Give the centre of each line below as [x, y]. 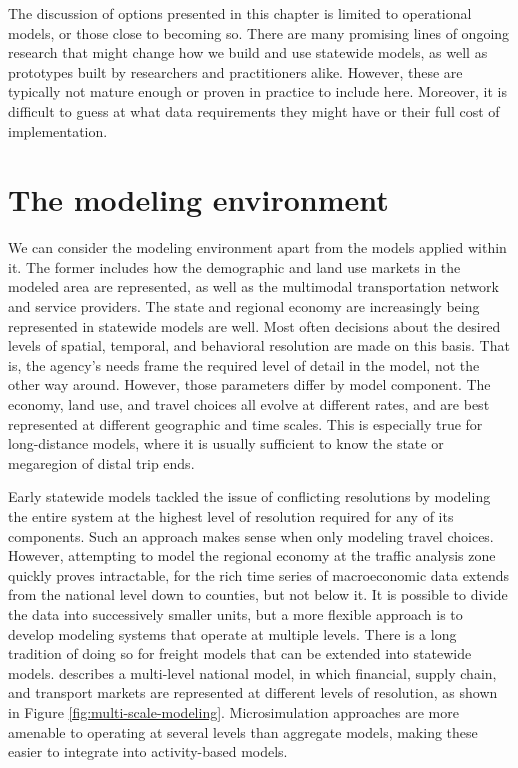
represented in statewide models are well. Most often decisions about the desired [254, 325]
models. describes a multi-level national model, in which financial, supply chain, [252, 672]
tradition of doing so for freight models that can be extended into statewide [240, 653]
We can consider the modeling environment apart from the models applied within [257, 247]
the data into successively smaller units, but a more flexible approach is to [235, 613]
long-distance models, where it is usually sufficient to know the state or [226, 443]
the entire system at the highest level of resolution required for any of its [231, 516]
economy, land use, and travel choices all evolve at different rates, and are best [249, 404]
